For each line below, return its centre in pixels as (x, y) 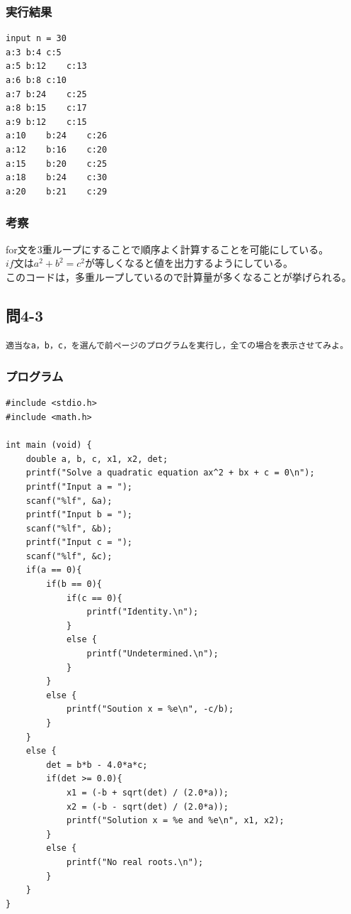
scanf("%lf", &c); (69, 556)
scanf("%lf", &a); (69, 501)
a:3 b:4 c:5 (34, 52)
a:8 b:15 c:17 (46, 108)
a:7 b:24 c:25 (46, 94)
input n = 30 (36, 39)
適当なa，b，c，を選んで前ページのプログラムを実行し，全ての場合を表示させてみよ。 (177, 345)
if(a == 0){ (54, 570)
